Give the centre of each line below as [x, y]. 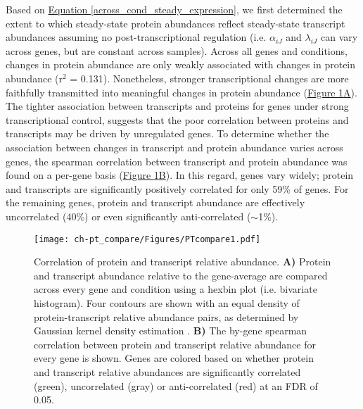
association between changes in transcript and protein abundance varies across [174, 147]
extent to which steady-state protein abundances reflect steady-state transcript [176, 23]
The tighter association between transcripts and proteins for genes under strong [177, 106]
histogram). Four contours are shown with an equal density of [167, 302]
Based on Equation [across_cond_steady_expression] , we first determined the [174, 9]
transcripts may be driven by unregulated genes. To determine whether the [167, 133]
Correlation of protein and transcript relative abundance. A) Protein [183, 262]
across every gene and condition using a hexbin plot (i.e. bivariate [176, 289]
